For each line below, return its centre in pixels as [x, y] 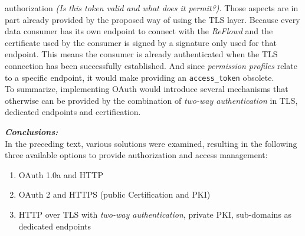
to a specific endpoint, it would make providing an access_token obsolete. [140, 77]
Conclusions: [32, 132]
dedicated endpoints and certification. [73, 112]
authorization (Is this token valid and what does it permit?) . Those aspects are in [152, 8]
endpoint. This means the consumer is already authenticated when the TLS [141, 54]
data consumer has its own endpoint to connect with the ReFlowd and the [139, 31]
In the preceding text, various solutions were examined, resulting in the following [151, 143]
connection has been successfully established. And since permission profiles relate [151, 65]
